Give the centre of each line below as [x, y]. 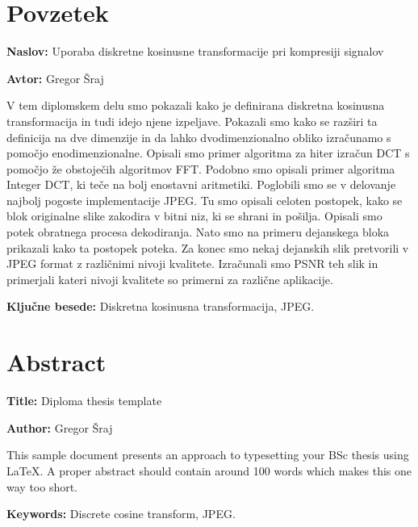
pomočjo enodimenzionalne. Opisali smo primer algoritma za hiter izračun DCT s [208, 153]
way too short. [42, 486]
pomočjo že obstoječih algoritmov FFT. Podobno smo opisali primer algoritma [201, 168]
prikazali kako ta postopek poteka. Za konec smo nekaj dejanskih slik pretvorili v [208, 247]
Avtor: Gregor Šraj [55, 78]
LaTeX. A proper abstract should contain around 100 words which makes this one [209, 470]
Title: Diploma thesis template [84, 401]
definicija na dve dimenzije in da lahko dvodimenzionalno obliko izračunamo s [199, 137]
